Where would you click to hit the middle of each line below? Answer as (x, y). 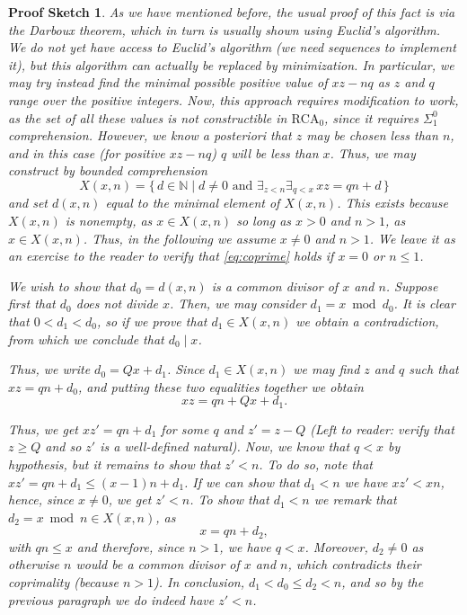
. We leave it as (412, 238)
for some (185, 428)
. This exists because (393, 203)
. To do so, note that (316, 463)
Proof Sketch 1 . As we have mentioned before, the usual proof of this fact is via (232, 12)
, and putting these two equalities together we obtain (220, 386)
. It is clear (424, 303)
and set (28, 203)
